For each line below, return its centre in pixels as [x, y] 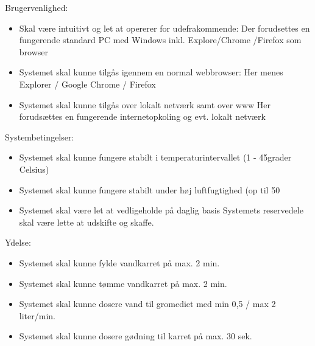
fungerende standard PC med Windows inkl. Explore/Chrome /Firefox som [160, 40]
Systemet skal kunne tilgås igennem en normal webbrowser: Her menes [151, 72]
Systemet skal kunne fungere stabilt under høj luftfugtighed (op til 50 [150, 189]
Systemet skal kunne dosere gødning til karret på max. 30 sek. [136, 336]
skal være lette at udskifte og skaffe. [87, 222]
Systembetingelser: [40, 137]
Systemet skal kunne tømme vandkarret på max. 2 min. [123, 283]
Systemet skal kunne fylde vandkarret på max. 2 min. [119, 262]
